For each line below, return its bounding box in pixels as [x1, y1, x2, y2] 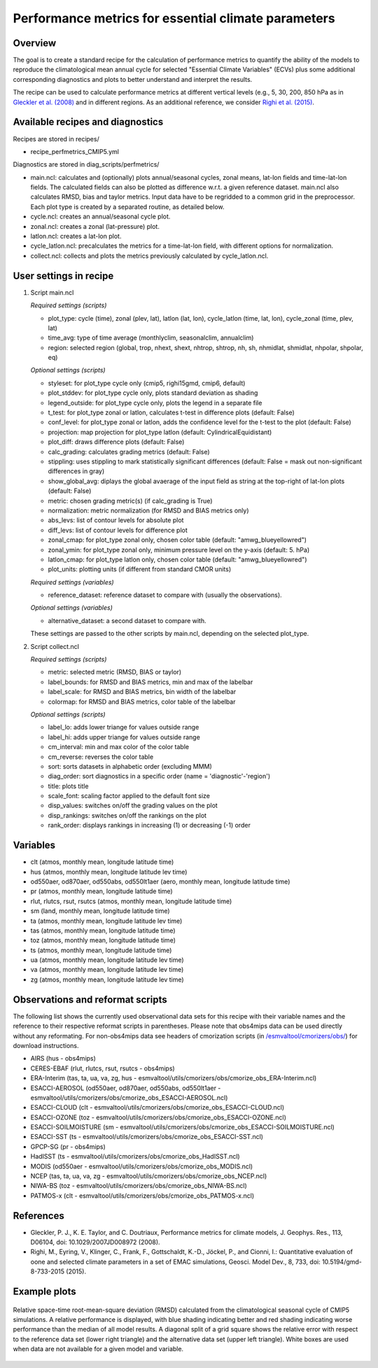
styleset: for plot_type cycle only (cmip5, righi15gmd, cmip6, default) [48, 379, 246, 387]
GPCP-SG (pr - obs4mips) [30, 1142, 106, 1151]
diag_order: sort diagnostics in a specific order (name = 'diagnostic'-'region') [48, 772, 271, 781]
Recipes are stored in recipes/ [13, 134, 99, 143]
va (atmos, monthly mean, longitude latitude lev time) [30, 965, 184, 974]
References [13, 1210, 64, 1222]
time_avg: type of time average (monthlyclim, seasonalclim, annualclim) [48, 333, 254, 342]
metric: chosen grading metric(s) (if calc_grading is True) [48, 496, 213, 505]
